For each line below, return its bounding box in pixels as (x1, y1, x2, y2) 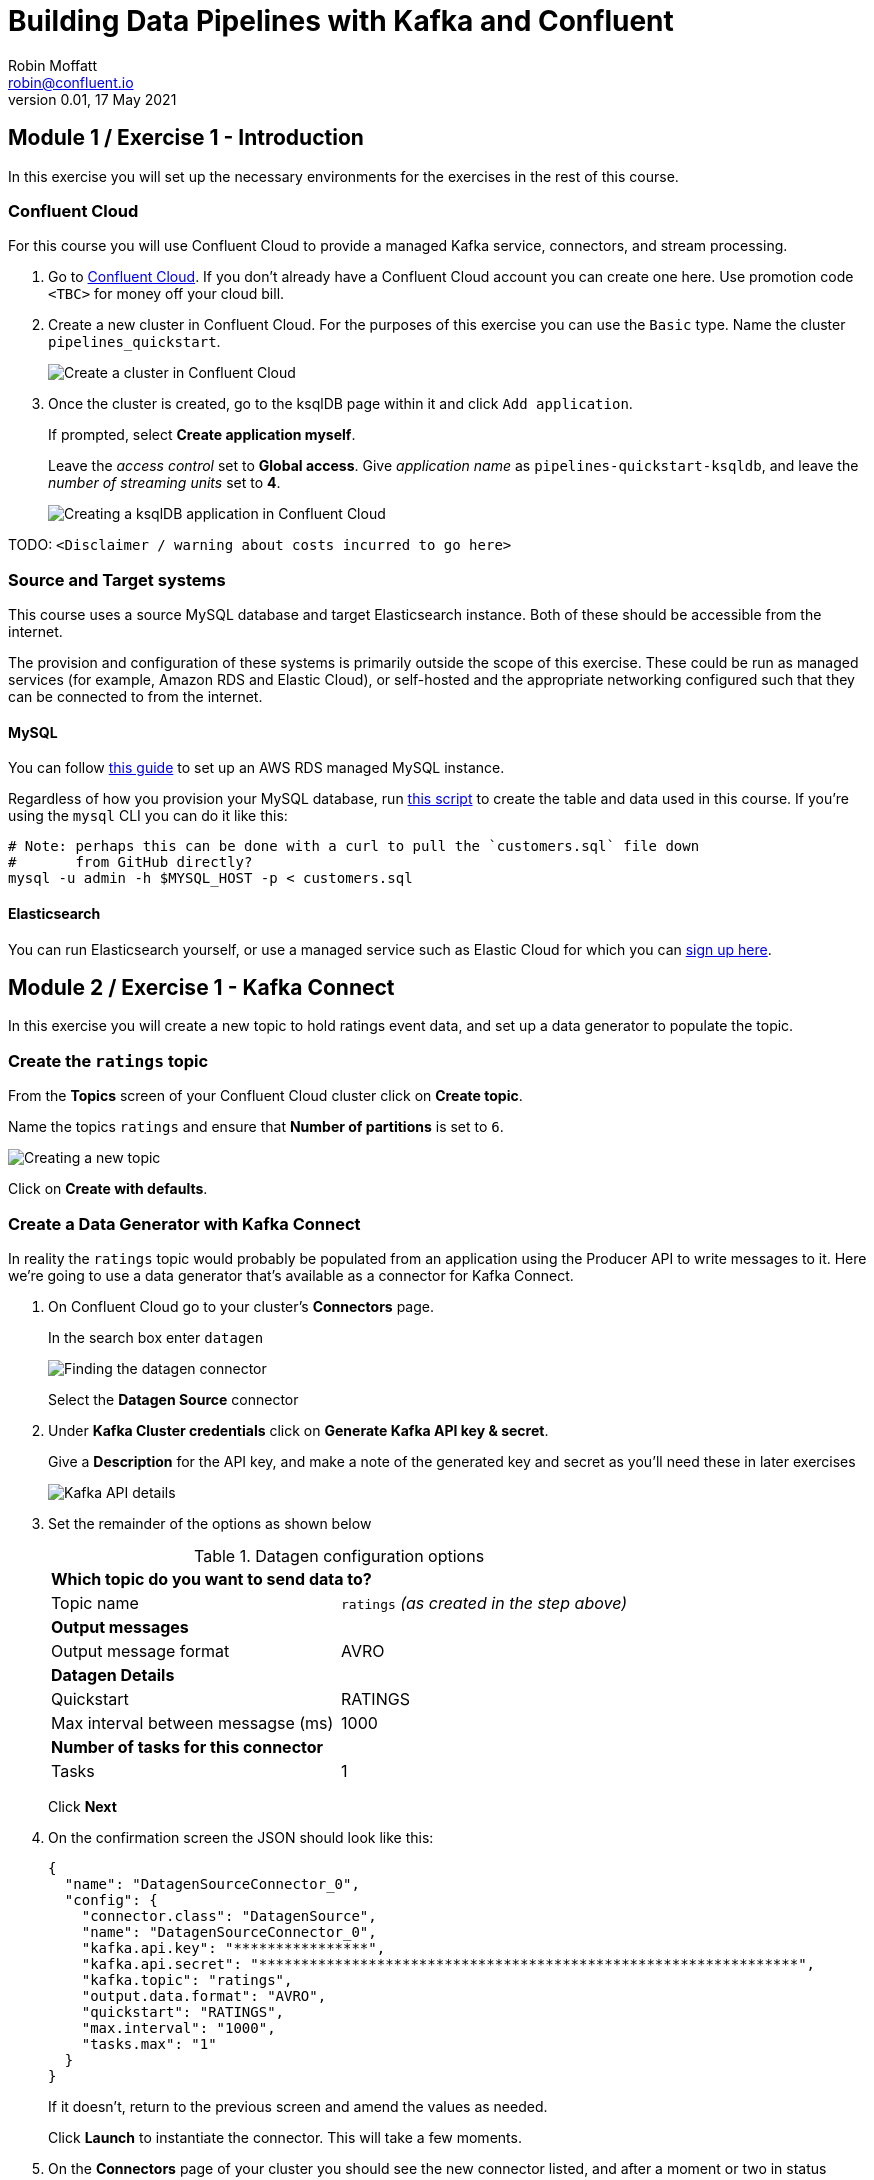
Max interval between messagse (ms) (51, 1712, 334, 1733)
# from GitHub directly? (8, 854, 253, 871)
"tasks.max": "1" (81, 2035, 217, 2052)
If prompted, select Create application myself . (48, 426, 356, 444)
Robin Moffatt (8, 56, 98, 74)
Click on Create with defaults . (8, 1180, 208, 1198)
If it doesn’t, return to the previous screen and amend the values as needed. (48, 2097, 548, 2115)
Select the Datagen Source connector (48, 1390, 299, 1408)
